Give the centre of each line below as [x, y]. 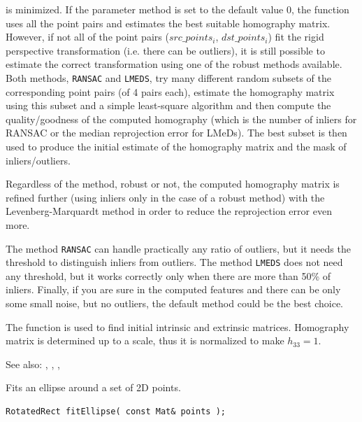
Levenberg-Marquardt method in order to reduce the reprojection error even [169, 211]
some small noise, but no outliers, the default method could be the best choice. [175, 303]
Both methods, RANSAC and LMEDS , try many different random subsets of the [168, 77]
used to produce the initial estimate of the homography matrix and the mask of [176, 146]
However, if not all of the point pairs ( [87, 37]
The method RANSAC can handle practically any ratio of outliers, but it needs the [178, 248]
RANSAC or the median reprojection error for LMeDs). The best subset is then [176, 133]
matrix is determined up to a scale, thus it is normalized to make [145, 340]
